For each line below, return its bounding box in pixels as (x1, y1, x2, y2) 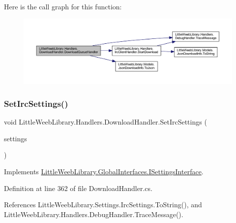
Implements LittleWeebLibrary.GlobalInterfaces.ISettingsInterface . (4, 166, 204, 176)
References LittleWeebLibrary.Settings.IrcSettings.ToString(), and (4, 199, 202, 210)
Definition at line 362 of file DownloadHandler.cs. (4, 183, 152, 193)
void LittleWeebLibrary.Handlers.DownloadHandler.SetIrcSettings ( (4, 117, 207, 127)
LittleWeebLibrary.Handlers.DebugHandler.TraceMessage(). (4, 209, 183, 219)
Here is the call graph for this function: (4, 1, 122, 11)
